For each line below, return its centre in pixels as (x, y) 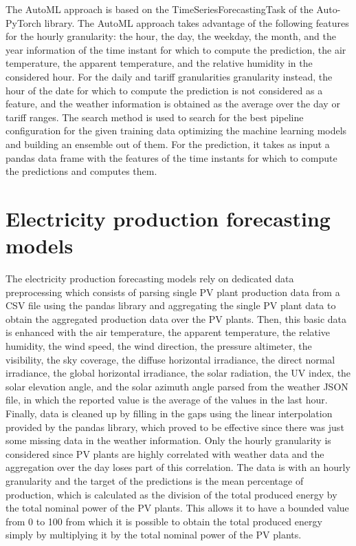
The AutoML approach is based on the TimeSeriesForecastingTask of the (159, 9)
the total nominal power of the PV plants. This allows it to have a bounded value (177, 508)
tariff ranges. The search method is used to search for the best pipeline (155, 117)
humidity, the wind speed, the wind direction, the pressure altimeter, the (159, 346)
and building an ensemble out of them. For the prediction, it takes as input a (168, 144)
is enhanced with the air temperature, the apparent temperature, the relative (168, 332)
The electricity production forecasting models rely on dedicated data (150, 279)
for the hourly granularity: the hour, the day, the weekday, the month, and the (171, 36)
